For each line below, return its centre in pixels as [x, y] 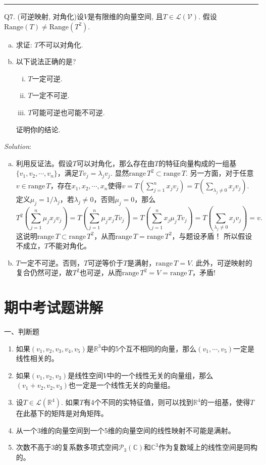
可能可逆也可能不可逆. [68, 112]
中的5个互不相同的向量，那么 [149, 348]
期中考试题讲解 [54, 307]
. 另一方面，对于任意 [220, 173]
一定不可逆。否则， [52, 262]
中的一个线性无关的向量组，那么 [160, 375]
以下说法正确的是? [46, 61]
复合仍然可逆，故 [44, 272]
